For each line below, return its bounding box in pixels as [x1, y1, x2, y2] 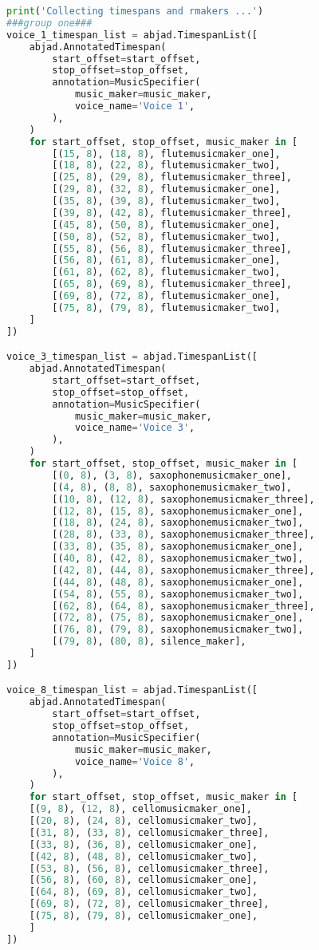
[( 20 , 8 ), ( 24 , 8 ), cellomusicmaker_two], [29, 815, 258, 827]
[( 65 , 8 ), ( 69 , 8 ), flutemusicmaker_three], [52, 278, 293, 290]
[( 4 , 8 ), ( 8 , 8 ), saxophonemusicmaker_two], [52, 481, 293, 493]
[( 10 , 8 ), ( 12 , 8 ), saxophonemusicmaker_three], [52, 493, 315, 505]
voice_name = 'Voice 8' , [74, 755, 195, 767]
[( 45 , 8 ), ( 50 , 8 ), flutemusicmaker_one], [52, 219, 281, 231]
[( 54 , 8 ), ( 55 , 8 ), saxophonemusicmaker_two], [52, 588, 304, 600]
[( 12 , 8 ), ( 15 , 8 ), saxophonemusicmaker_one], [52, 505, 304, 517]
